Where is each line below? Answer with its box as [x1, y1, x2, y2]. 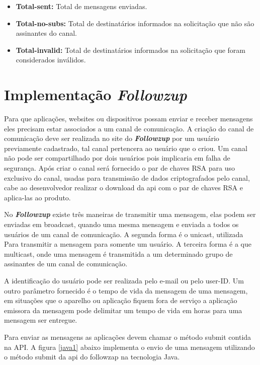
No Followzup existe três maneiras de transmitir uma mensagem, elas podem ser [4, 209, 256, 220]
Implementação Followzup [4, 84, 187, 105]
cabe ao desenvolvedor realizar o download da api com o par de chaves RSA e [4, 182, 243, 193]
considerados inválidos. [16, 54, 86, 65]
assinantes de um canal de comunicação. [4, 258, 128, 269]
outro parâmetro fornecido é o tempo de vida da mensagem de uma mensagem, [4, 285, 248, 296]
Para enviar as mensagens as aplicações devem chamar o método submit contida [4, 331, 251, 342]
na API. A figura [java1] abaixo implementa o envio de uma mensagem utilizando [4, 341, 255, 352]
